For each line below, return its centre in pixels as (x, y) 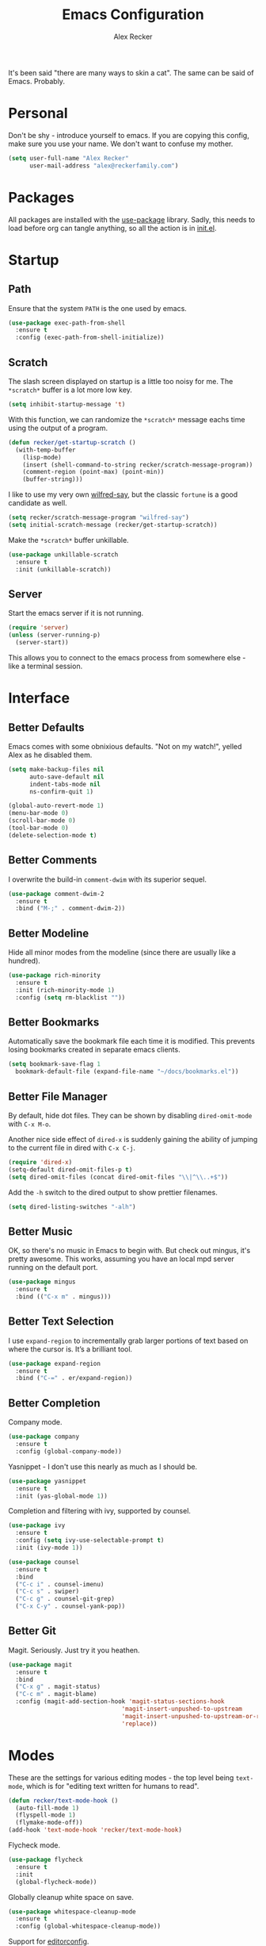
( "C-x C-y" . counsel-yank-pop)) (70, 1606)
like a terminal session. (46, 666)
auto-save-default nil (66, 777)
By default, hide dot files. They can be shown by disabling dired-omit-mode (130, 1115)
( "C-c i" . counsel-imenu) (60, 1584)
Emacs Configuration (133, 15)
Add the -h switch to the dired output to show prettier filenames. (113, 1192)
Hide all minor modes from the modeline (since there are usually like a (122, 952)
